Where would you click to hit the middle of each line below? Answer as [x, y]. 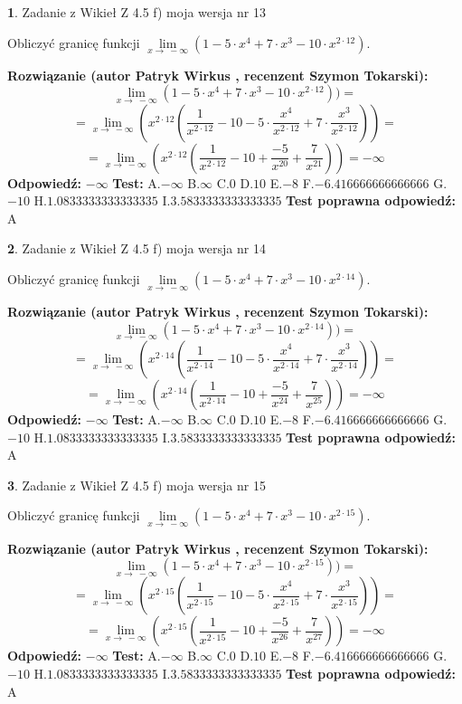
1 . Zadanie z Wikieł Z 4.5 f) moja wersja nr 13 [137, 12]
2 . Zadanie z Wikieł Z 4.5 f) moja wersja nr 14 [137, 248]
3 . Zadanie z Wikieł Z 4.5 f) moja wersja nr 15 [137, 485]
